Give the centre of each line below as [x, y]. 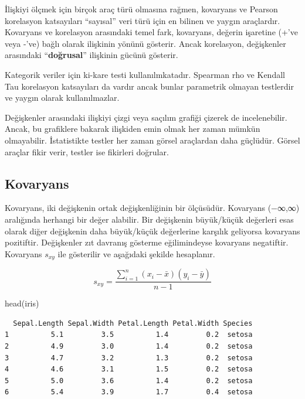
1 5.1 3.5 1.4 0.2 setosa [129, 335]
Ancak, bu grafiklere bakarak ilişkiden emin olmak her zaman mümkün [133, 129]
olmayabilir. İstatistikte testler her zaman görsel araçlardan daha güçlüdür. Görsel [152, 140]
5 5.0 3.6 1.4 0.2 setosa [129, 381]
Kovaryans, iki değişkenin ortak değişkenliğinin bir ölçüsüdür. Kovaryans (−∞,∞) [152, 208]
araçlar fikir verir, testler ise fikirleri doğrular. [87, 151]
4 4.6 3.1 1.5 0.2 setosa [129, 369]
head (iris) [22, 303]
